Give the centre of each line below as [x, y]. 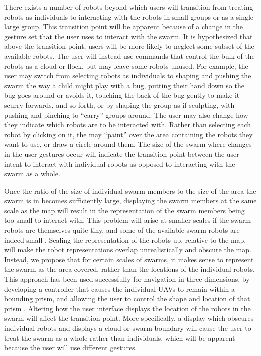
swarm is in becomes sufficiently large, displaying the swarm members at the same [130, 200]
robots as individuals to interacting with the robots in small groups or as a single [129, 16]
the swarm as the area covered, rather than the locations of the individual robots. [129, 269]
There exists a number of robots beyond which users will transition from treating [129, 7]
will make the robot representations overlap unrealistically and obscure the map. [128, 249]
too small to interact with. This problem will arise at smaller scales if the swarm [128, 220]
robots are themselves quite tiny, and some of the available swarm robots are [122, 230]
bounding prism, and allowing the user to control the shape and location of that [127, 299]
